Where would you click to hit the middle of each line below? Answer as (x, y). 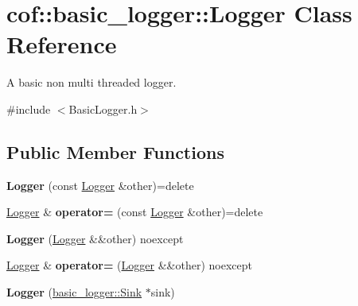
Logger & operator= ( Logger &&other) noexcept (129, 265)
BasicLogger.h (103, 108)
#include (29, 108)
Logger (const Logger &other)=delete (100, 185)
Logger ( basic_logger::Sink (74, 292)
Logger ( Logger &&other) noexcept (95, 238)
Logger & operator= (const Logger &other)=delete (135, 212)
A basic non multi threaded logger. (91, 82)
